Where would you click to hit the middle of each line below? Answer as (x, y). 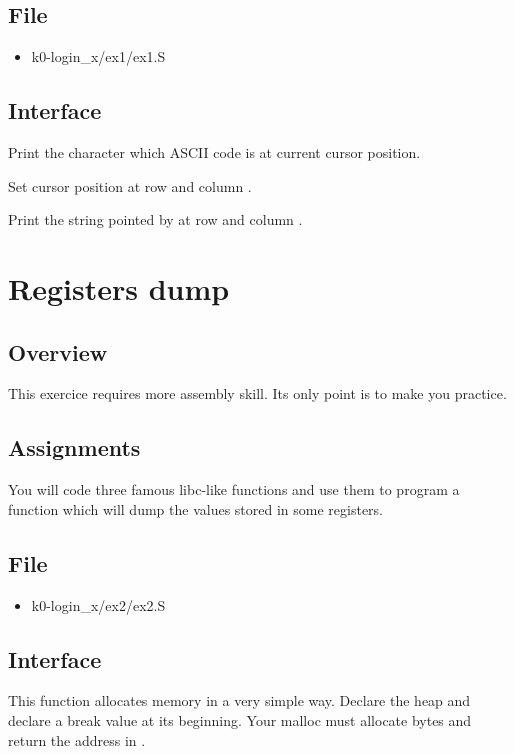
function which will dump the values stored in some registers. (195, 508)
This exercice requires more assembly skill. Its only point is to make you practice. (257, 393)
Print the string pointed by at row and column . (155, 219)
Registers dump (119, 287)
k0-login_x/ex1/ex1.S (98, 56)
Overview (58, 351)
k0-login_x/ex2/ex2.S (98, 604)
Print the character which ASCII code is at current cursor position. (214, 152)
